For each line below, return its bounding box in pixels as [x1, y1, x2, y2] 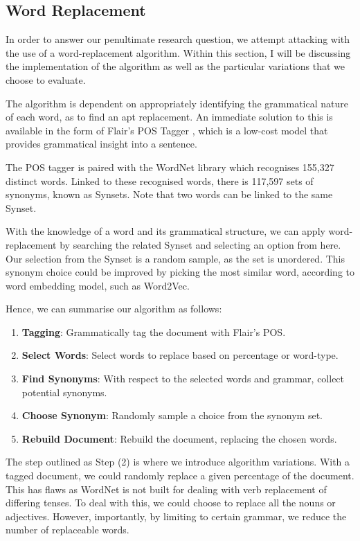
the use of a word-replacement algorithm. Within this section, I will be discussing [6, 45, 351, 60]
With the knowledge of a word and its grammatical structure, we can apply [6, 224, 325, 238]
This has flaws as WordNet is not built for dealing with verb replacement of [6, 481, 327, 496]
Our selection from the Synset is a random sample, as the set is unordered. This [6, 251, 345, 265]
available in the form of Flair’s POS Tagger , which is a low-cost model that [6, 123, 328, 137]
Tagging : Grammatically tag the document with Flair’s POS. [21, 324, 286, 339]
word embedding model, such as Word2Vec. [6, 278, 190, 292]
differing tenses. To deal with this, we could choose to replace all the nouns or [6, 495, 336, 510]
